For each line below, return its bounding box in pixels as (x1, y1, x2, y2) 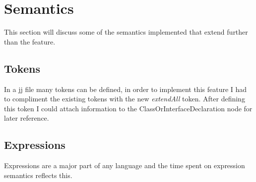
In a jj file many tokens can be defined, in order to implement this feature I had (4, 84, 247, 94)
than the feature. (4, 36, 56, 46)
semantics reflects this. (4, 170, 72, 180)
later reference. (4, 113, 49, 123)
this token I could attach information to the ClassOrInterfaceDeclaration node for (4, 103, 253, 113)
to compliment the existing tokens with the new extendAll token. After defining (4, 93, 245, 104)
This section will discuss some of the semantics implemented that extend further (4, 27, 248, 37)
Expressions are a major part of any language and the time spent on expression (4, 160, 245, 171)
